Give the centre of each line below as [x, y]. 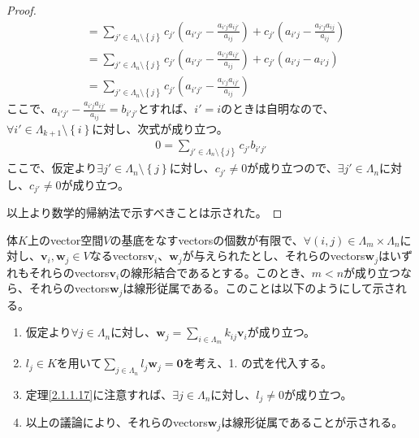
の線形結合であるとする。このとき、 [216, 272]
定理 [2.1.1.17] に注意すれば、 [99, 394]
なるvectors [119, 256]
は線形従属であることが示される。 [312, 422]
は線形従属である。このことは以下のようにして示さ [259, 288]
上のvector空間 [65, 239]
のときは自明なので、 [278, 108]
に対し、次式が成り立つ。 [160, 128]
